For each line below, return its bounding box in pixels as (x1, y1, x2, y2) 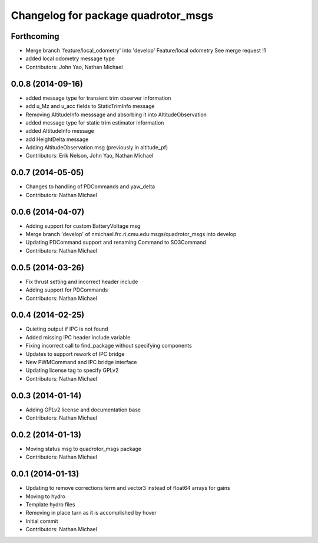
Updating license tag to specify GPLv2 (25, 367, 119, 374)
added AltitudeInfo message (25, 127, 94, 135)
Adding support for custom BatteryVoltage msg (25, 222, 141, 230)
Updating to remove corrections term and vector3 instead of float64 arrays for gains (25, 485, 230, 492)
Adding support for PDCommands (25, 286, 108, 293)
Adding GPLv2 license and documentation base (25, 406, 141, 413)
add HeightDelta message (25, 136, 89, 143)
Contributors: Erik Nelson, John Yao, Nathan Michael (25, 152, 154, 159)
